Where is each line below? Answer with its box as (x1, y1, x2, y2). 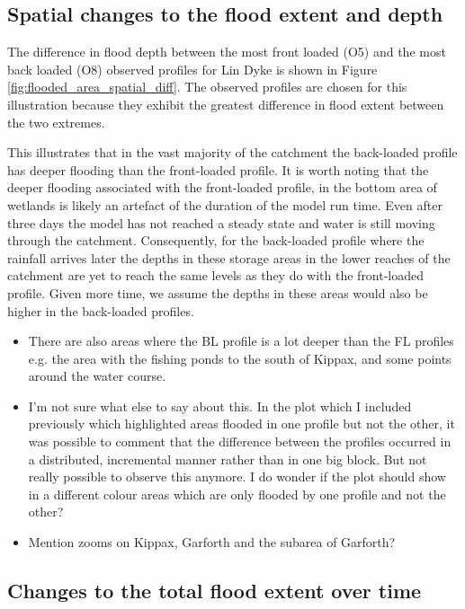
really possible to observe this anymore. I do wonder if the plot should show (28, 467, 446, 486)
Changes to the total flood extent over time (7, 577, 422, 605)
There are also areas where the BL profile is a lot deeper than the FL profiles (28, 331, 454, 350)
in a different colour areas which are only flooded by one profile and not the (28, 484, 446, 503)
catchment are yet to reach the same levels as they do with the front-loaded (7, 266, 425, 285)
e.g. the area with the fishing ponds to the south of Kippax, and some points (28, 349, 452, 367)
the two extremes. (7, 112, 105, 131)
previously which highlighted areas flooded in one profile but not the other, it (28, 414, 455, 433)
